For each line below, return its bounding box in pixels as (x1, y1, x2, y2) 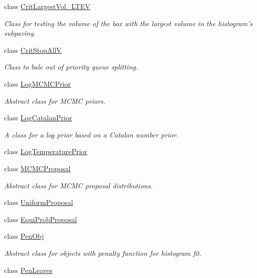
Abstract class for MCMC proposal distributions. (4, 180, 153, 190)
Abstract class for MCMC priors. (4, 95, 106, 106)
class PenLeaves (4, 264, 53, 275)
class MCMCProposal (4, 163, 71, 173)
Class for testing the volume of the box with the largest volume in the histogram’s (4, 18, 253, 28)
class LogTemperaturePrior (4, 146, 88, 157)
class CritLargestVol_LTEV (4, 1, 91, 11)
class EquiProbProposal (4, 214, 77, 224)
